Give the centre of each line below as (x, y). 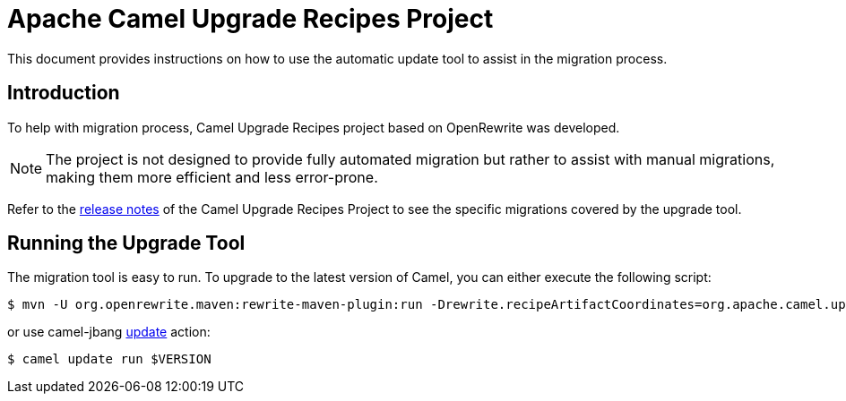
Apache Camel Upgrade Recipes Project (250, 19)
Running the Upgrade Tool (126, 243)
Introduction (64, 93)
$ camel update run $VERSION (109, 359)
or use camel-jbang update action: (109, 332)
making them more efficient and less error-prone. (212, 177)
